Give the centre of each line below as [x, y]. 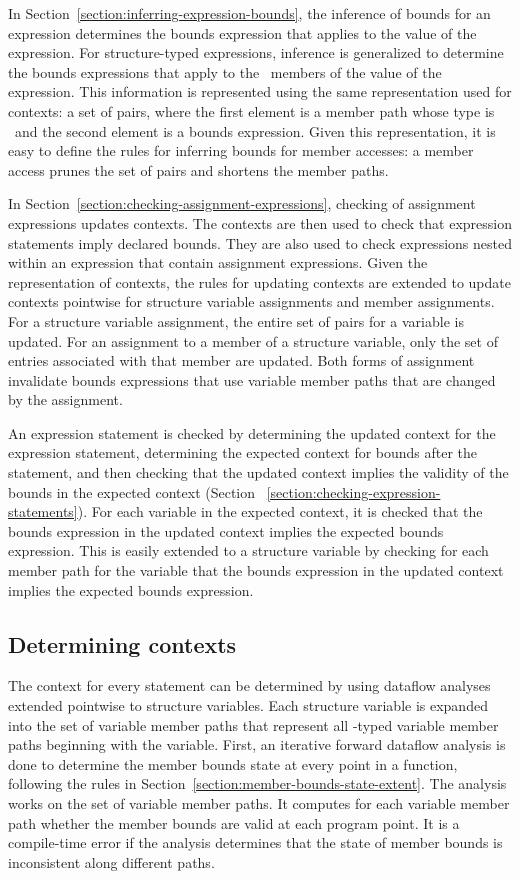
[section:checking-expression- [353, 491]
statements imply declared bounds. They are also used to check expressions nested [260, 242]
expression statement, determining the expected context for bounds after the [243, 452]
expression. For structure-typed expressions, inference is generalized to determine [256, 52]
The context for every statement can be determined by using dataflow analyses [249, 685]
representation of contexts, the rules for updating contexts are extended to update [259, 281]
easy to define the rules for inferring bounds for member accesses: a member [241, 150]
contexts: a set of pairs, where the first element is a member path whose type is [251, 110]
